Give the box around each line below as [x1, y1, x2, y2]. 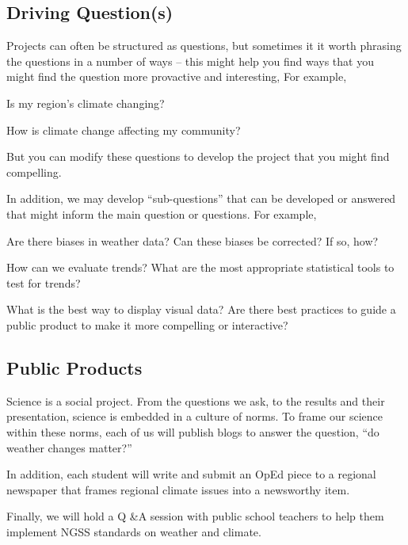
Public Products [6, 355, 143, 379]
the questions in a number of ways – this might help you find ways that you [6, 52, 374, 69]
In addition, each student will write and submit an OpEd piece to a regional [6, 466, 376, 482]
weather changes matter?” [6, 439, 132, 455]
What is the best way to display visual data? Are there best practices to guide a [6, 301, 396, 318]
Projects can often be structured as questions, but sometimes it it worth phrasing [6, 37, 402, 54]
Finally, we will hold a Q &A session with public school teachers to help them [6, 508, 384, 524]
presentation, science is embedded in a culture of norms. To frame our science [6, 408, 383, 425]
